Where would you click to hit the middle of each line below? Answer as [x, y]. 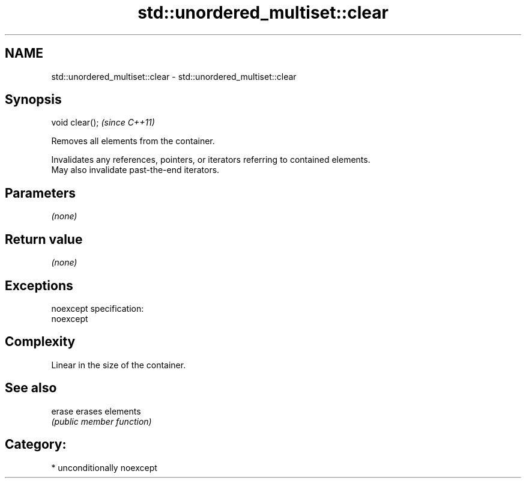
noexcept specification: [98, 308]
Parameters [40, 193]
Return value [44, 239]
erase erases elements [96, 411]
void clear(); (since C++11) [103, 123]
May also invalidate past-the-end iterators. [135, 170]
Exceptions [39, 285]
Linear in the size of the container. [119, 365]
